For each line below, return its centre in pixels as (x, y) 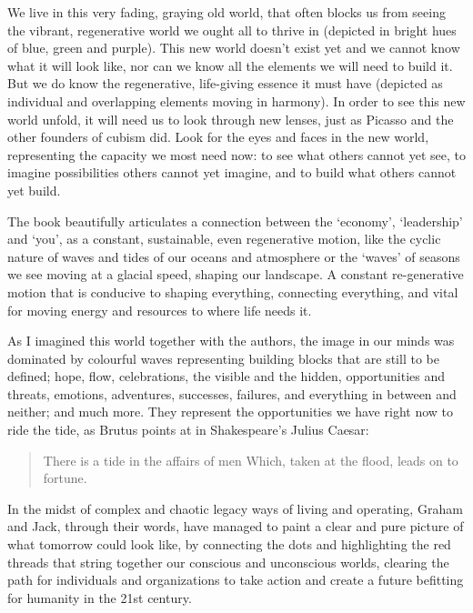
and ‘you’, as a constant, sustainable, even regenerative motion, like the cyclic (224, 239)
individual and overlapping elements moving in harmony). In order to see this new (236, 100)
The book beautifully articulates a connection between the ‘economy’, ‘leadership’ (235, 221)
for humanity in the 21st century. (100, 597)
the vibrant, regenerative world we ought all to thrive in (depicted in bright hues (232, 30)
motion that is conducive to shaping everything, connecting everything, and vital (233, 291)
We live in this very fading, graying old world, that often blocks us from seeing (226, 12)
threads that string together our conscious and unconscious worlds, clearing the (228, 562)
